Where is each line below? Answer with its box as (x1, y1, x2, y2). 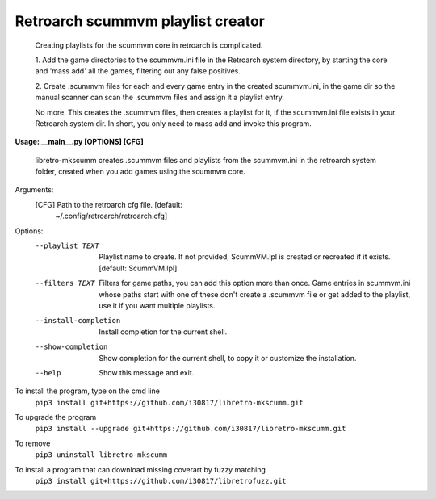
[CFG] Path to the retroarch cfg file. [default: (35, 199, 183, 209)
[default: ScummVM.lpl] (99, 263, 178, 273)
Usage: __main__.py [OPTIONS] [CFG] (15, 137, 145, 147)
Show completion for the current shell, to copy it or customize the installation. (99, 353, 357, 363)
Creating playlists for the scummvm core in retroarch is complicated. (35, 40, 263, 50)
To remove (15, 438, 51, 448)
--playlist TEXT (35, 241, 100, 250)
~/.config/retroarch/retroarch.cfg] (55, 211, 168, 221)
